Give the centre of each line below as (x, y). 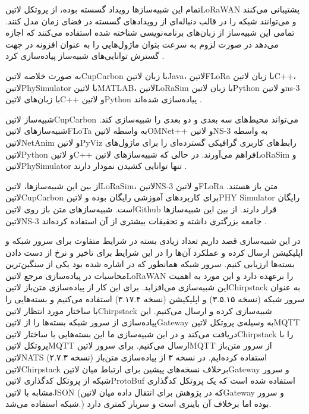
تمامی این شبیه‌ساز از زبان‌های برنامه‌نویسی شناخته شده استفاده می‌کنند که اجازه (150, 32)
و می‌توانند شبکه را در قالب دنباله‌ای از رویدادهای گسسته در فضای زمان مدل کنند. (151, 21)
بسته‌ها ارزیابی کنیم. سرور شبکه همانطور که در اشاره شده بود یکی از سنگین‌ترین (150, 264)
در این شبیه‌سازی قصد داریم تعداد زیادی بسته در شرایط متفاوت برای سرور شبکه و (153, 241)
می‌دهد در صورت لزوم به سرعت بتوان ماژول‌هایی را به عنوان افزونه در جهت (142, 44)
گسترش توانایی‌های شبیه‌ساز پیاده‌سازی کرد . (85, 56)
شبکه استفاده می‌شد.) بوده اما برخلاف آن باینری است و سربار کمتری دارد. (138, 404)
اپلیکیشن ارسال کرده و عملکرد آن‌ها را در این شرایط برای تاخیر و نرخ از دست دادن (154, 252)
